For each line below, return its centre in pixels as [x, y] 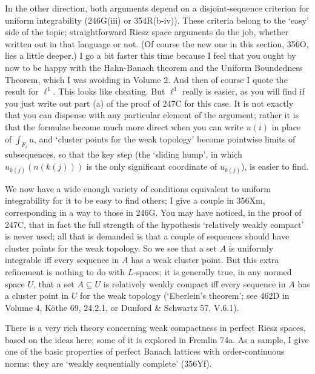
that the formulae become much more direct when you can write [124, 126]
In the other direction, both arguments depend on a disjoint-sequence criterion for [157, 8]
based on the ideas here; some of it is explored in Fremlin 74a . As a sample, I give [157, 339]
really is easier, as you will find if [244, 91]
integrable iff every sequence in [62, 260]
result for [22, 91]
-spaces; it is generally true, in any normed [213, 271]
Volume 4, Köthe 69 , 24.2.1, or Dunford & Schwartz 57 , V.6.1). [122, 307]
